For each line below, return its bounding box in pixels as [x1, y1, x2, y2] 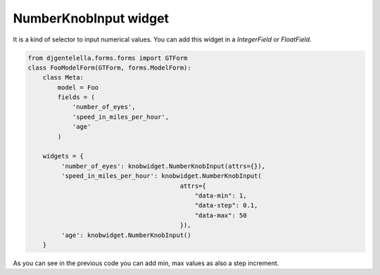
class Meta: [42, 74, 84, 82]
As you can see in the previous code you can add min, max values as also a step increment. [13, 259, 279, 267]
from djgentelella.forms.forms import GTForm [27, 53, 188, 62]
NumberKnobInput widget [13, 11, 169, 26]
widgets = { [42, 152, 84, 160]
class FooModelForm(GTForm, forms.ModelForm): [27, 63, 191, 72]
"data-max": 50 [194, 211, 247, 219]
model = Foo [57, 83, 99, 91]
